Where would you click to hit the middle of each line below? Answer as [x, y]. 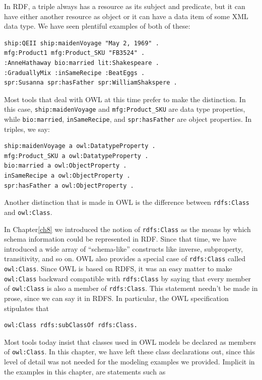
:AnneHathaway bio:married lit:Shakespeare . [82, 63]
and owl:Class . [28, 212]
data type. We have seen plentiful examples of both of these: [97, 26]
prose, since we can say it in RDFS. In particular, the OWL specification [116, 298]
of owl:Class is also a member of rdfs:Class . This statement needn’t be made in [131, 288]
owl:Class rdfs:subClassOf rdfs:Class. [71, 325]
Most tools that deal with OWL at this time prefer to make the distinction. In [125, 99]
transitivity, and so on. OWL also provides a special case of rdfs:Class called [125, 258]
